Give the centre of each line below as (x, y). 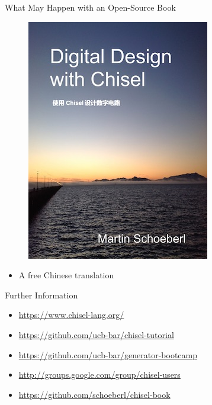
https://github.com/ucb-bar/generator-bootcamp (108, 354)
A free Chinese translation (66, 275)
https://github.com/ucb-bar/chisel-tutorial (96, 334)
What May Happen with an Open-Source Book (90, 7)
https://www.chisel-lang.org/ (71, 315)
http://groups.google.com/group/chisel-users (99, 375)
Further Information (41, 295)
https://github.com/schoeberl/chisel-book (94, 394)
